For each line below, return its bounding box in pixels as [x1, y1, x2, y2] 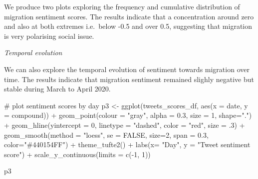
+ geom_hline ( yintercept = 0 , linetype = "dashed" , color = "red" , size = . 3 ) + [4, 119, 245, 130]
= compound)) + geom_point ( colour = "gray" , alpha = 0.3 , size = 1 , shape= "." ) [4, 110, 252, 120]
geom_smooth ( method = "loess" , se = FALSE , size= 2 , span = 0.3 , [4, 129, 209, 140]
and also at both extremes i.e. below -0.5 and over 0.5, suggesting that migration [4, 21, 253, 31]
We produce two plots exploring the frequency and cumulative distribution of [4, 1, 240, 11]
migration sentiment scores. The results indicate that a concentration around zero [4, 11, 254, 21]
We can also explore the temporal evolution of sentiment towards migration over [4, 64, 250, 74]
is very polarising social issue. [4, 30, 94, 41]
